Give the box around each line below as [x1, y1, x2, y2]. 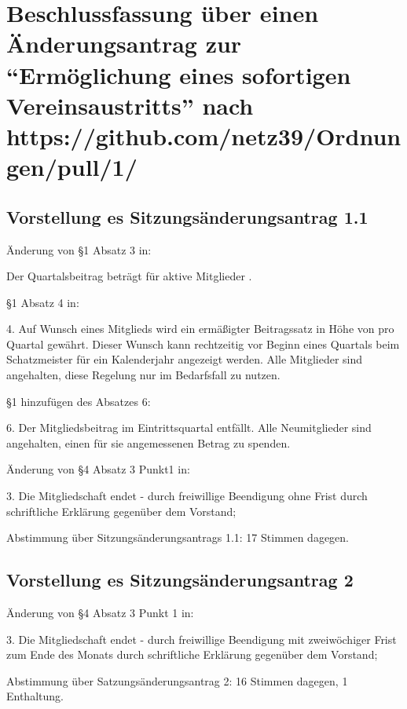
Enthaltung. [6, 688, 64, 704]
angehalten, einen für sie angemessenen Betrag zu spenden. [6, 434, 291, 451]
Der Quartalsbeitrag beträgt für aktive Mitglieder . [6, 268, 252, 284]
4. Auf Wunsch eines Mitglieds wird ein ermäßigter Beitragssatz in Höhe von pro [6, 320, 394, 337]
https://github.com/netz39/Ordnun [6, 119, 401, 152]
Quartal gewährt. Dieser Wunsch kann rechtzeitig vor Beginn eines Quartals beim [6, 335, 400, 352]
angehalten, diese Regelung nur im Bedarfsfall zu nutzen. [6, 367, 280, 383]
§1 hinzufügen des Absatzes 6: [6, 393, 151, 409]
